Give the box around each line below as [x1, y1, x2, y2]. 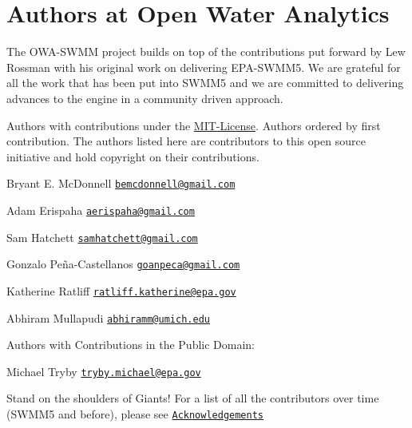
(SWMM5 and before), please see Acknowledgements [6, 406, 264, 422]
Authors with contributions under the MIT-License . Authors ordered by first [6, 117, 381, 133]
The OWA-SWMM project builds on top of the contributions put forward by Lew [6, 43, 406, 60]
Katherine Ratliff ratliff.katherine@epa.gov [6, 282, 236, 299]
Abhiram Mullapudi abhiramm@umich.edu [6, 309, 210, 326]
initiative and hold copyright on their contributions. [6, 148, 259, 164]
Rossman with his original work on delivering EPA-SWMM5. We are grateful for [6, 58, 401, 75]
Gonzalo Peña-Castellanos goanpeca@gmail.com [6, 256, 240, 272]
